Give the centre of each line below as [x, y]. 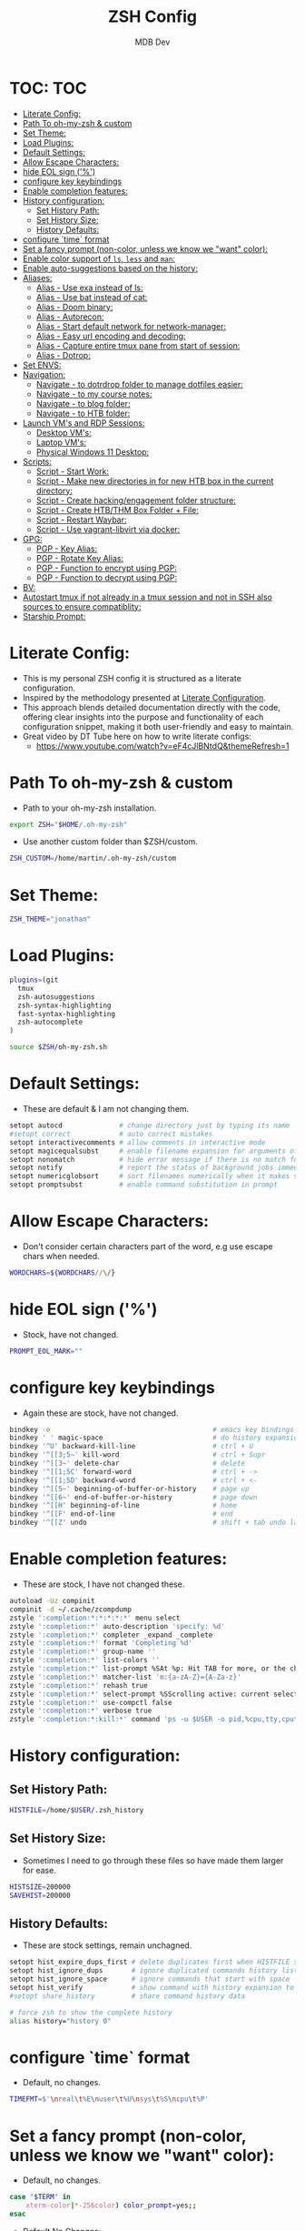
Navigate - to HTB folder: [83, 413]
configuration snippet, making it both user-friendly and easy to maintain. [158, 726]
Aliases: [37, 278]
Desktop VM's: [64, 432]
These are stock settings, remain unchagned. [107, 1945]
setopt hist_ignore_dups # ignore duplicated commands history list [154, 1971]
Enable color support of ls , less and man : [98, 258]
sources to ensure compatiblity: [82, 606]
